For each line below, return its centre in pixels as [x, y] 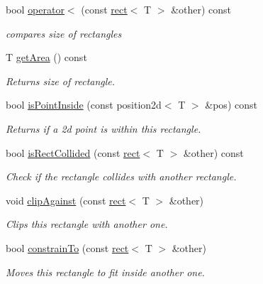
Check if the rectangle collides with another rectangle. [121, 176]
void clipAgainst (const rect [66, 200]
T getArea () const [46, 57]
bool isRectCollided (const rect [73, 152]
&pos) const [231, 105]
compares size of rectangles [64, 33]
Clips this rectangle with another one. [87, 224]
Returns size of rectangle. [61, 81]
